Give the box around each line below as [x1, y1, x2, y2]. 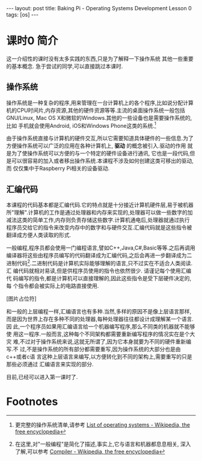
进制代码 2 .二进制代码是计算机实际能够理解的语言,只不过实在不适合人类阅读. [6, 259, 193, 266]
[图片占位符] [6, 295, 37, 302]
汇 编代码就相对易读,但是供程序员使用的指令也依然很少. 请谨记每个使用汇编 [6, 267, 191, 274]
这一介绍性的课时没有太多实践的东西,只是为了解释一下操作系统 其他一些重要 [6, 55, 194, 62]
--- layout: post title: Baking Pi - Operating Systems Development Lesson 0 [6, 5, 192, 11]
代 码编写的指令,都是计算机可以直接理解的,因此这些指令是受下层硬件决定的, [6, 274, 192, 281]
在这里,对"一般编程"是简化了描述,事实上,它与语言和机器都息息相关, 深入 [14, 440, 191, 447]
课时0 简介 [6, 34, 58, 48]
